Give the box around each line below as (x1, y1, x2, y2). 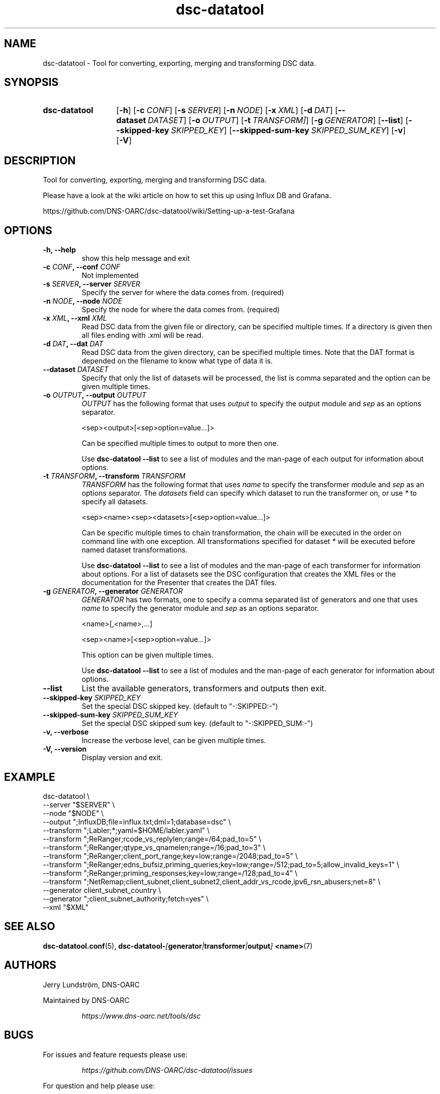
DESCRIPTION (4, 154, 76, 167)
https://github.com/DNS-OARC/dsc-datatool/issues (81, 1065, 253, 1074)
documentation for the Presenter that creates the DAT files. (81, 578, 277, 587)
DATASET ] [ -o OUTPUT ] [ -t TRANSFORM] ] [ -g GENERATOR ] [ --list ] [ (148, 115, 409, 126)
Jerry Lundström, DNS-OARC (43, 980, 140, 989)
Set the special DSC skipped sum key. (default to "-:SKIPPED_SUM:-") (81, 719, 313, 728)
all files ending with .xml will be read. (81, 331, 203, 340)
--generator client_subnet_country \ (43, 885, 161, 894)
